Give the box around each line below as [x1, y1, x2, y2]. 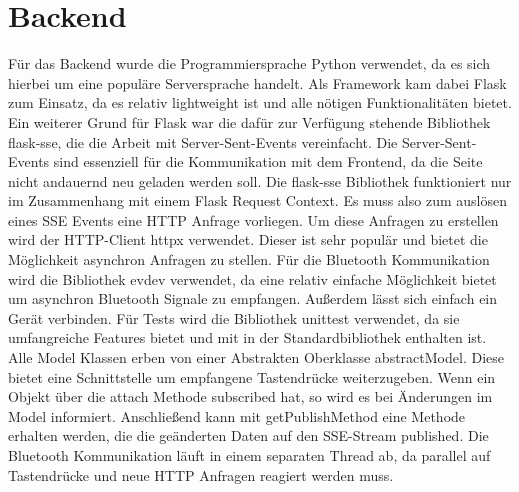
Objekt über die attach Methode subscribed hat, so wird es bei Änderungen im [8, 386, 493, 407]
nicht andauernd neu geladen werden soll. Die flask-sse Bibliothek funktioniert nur [8, 170, 512, 191]
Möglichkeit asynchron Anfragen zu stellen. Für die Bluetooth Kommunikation [8, 249, 490, 270]
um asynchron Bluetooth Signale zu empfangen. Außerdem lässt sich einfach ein [8, 288, 498, 309]
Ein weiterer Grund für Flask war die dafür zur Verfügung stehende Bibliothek [8, 111, 491, 132]
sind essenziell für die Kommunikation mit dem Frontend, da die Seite [53, 151, 483, 172]
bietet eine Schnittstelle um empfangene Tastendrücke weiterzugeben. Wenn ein [8, 366, 496, 387]
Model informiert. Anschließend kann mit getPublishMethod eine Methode [8, 405, 466, 426]
